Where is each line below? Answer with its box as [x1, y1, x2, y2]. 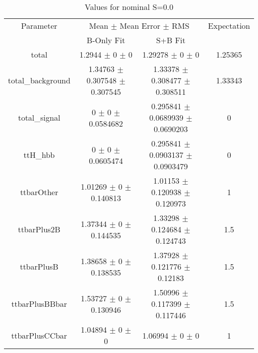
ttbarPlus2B [18, 223, 61, 235]
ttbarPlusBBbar [11, 298, 67, 309]
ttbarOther [20, 186, 59, 198]
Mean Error [120, 20, 161, 31]
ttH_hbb [23, 149, 55, 160]
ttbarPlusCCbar [11, 329, 67, 341]
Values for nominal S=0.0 [84, 1, 174, 12]
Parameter [21, 20, 58, 31]
